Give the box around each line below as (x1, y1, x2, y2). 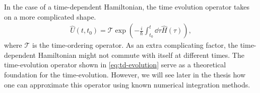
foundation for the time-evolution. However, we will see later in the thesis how (4, 69, 246, 79)
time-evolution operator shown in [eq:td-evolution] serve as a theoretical (4, 59, 226, 70)
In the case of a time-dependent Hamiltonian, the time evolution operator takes (4, 2, 250, 12)
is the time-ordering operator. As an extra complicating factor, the (32, 40, 238, 50)
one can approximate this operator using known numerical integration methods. (4, 79, 250, 89)
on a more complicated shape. (4, 11, 96, 22)
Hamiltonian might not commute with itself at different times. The (38, 49, 244, 60)
